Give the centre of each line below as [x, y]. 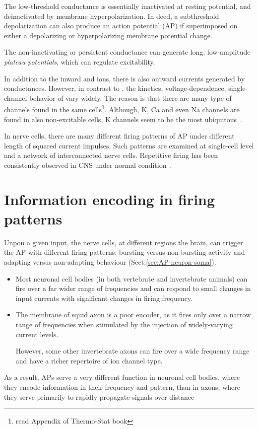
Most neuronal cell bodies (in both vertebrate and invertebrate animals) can [131, 278]
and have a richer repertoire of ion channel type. [89, 360]
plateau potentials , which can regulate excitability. [80, 61]
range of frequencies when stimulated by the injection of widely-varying [124, 324]
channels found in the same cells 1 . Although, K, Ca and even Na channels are [122, 108]
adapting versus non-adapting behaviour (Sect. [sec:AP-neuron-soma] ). [110, 262]
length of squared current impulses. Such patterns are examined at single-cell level [129, 145]
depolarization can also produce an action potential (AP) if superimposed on [121, 26]
